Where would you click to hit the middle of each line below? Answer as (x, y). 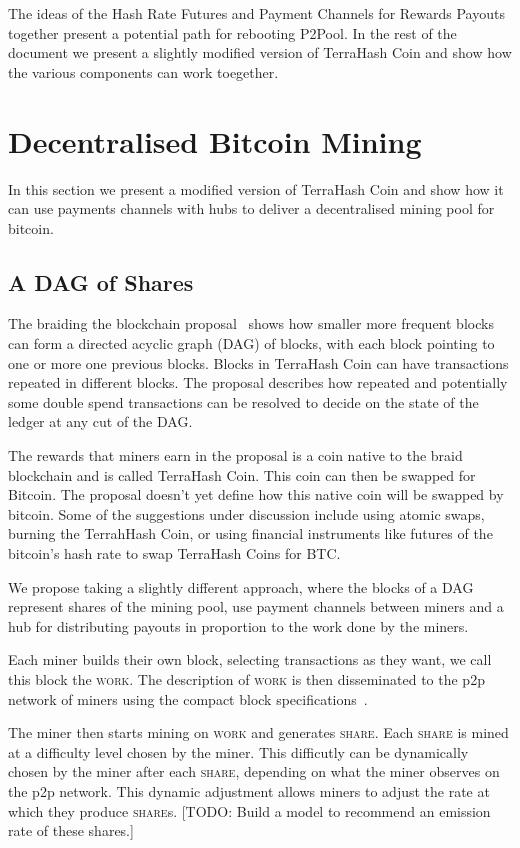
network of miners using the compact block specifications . (188, 698)
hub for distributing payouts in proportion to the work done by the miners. (238, 625)
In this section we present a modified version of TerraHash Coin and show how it (256, 188)
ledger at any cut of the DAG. (100, 421)
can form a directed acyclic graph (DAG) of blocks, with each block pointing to (251, 343)
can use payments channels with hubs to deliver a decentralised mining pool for (251, 208)
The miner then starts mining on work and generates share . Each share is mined (258, 732)
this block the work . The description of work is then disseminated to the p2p (246, 678)
